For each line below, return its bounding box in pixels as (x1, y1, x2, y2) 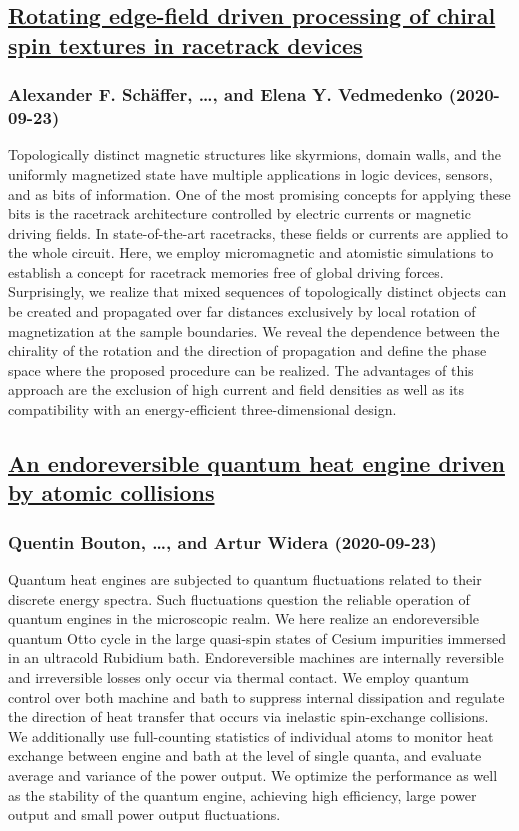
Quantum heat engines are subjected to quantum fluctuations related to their (8, 569, 482, 590)
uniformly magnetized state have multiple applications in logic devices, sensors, (8, 163, 493, 184)
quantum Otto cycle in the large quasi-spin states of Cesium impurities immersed (8, 627, 507, 648)
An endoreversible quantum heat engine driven (8, 448, 505, 479)
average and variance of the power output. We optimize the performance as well (8, 764, 498, 785)
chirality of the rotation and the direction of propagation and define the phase (8, 340, 487, 361)
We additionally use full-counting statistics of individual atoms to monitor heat (8, 725, 494, 746)
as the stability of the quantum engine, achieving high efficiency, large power (8, 784, 477, 805)
